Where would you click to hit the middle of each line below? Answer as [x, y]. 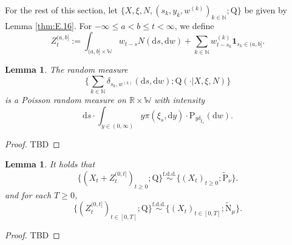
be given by [266, 10]
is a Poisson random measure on [66, 100]
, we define [194, 25]
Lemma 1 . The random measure [66, 69]
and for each [28, 194]
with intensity [180, 100]
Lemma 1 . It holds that [50, 164]
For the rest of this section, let [61, 10]
